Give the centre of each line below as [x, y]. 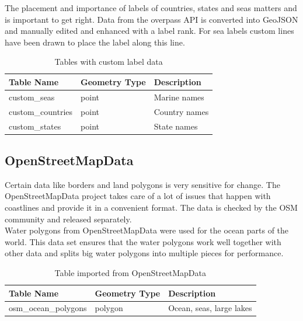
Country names [181, 111]
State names [176, 126]
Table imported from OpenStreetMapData [130, 272]
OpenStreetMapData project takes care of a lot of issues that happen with [138, 196]
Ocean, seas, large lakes [210, 308]
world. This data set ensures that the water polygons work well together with [143, 241]
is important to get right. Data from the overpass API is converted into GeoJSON [151, 19]
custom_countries [41, 111]
